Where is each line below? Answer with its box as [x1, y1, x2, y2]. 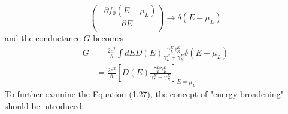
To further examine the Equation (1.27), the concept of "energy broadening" [5, 88, 284, 100]
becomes [93, 31, 124, 44]
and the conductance [5, 31, 81, 44]
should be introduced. [5, 99, 84, 112]
